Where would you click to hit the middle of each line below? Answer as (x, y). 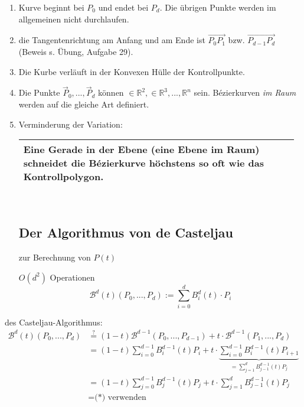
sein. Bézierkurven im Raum (245, 92)
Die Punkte (39, 92)
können (111, 92)
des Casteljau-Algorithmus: (54, 322)
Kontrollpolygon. (63, 177)
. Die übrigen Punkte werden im (218, 7)
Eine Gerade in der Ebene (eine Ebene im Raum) (141, 149)
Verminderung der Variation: (71, 124)
